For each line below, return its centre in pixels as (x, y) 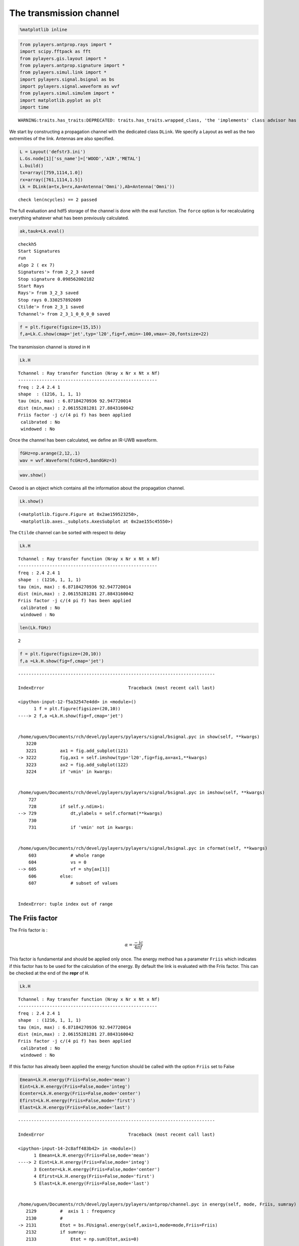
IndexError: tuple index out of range (66, 904)
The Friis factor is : (28, 930)
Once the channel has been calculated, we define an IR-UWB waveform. (83, 440)
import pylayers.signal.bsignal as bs (67, 79)
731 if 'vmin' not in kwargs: (81, 828)
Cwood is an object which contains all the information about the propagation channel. (97, 488)
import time (34, 107)
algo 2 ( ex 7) (37, 265)
